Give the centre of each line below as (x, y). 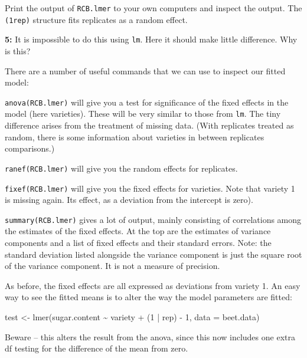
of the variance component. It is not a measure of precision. (112, 266)
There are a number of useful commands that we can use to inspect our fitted (145, 70)
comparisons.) (30, 148)
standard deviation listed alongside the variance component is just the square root (153, 254)
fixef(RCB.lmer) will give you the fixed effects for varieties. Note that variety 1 (150, 188)
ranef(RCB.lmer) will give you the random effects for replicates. (121, 168)
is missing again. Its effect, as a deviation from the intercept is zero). (129, 200)
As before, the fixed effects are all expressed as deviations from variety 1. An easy (153, 285)
